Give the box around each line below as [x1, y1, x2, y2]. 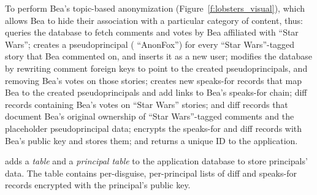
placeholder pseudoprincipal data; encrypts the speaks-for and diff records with [5, 121, 302, 134]
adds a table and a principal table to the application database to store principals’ [5, 155, 308, 167]
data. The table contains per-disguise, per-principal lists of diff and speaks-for [5, 166, 297, 179]
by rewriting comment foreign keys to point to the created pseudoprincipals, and [5, 61, 308, 74]
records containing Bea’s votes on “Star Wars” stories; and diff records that [5, 97, 288, 110]
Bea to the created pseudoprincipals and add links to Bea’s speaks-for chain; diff [5, 86, 307, 99]
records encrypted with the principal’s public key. [5, 178, 191, 191]
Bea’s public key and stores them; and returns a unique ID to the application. [5, 134, 298, 147]
